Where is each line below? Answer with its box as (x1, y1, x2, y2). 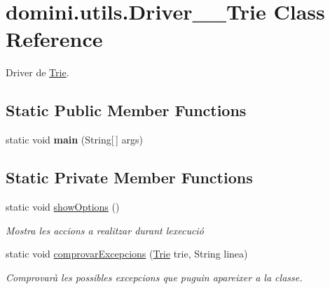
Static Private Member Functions (6, 167, 253, 188)
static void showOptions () (6, 199, 120, 213)
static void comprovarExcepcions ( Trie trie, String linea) (6, 246, 248, 261)
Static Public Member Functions (6, 99, 247, 121)
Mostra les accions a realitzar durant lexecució (6, 223, 204, 237)
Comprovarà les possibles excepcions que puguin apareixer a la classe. (6, 269, 303, 284)
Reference (6, 24, 103, 53)
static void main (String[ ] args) (6, 132, 143, 147)
